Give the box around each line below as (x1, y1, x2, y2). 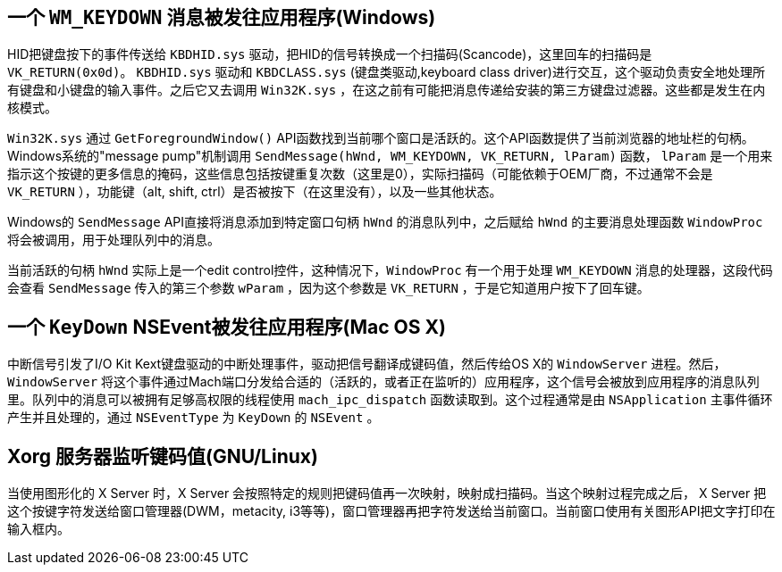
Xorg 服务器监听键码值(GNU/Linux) (7, 444, 318, 468)
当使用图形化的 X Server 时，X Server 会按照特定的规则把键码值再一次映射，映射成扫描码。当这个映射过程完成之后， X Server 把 (7, 485, 767, 502)
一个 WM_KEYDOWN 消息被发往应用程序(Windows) (7, 6, 436, 29)
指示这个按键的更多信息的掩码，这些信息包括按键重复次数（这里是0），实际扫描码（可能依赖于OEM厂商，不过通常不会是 (7, 166, 713, 182)
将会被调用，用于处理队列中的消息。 (7, 232, 220, 248)
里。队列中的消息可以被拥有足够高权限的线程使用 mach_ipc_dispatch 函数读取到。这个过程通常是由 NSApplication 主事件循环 (7, 392, 773, 408)
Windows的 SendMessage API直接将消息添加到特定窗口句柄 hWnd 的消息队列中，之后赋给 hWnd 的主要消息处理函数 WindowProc (7, 214, 763, 230)
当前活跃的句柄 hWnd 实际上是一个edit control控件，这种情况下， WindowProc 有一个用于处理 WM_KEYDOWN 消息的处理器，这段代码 (7, 262, 773, 278)
